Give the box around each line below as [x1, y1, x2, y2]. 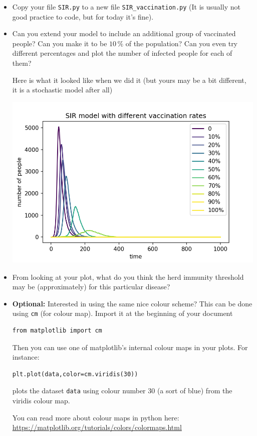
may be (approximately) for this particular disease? [12, 281, 170, 292]
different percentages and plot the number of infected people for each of [12, 48, 232, 58]
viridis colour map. [12, 395, 70, 405]
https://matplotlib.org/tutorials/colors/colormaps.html [12, 422, 182, 432]
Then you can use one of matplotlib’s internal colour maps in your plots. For [12, 342, 248, 352]
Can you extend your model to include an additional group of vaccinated [12, 28, 236, 39]
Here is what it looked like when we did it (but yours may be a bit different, [12, 74, 246, 85]
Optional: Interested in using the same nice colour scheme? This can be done [12, 298, 252, 308]
